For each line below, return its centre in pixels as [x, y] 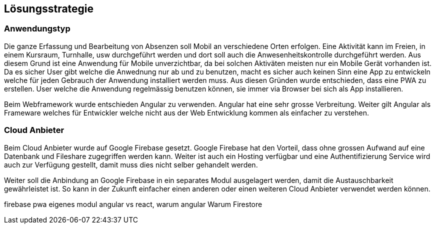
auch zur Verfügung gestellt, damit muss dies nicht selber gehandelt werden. [131, 164]
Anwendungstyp [37, 29]
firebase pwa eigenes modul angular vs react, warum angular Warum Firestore [133, 204]
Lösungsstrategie [49, 9]
